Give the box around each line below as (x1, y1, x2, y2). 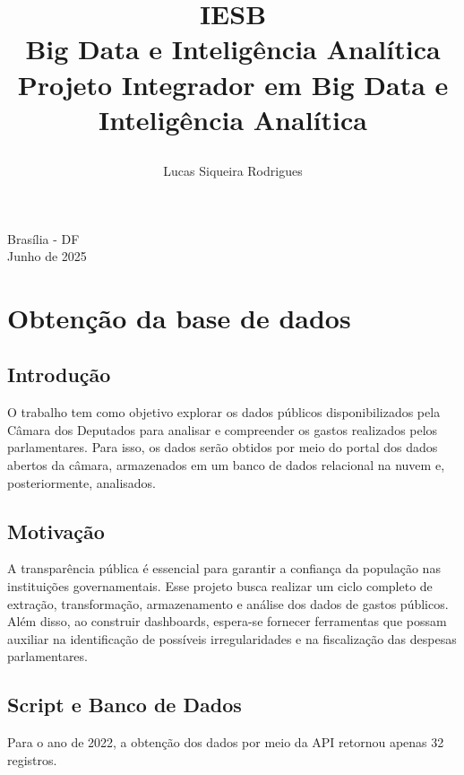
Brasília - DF (7, 229, 80, 248)
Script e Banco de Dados (7, 691, 242, 718)
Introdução (7, 361, 111, 388)
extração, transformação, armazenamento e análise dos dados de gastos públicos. (7, 594, 449, 613)
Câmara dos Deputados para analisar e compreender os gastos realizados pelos (7, 420, 438, 439)
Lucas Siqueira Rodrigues (163, 161, 303, 179)
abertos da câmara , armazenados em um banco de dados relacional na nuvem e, (7, 456, 445, 475)
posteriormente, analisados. (7, 473, 156, 492)
